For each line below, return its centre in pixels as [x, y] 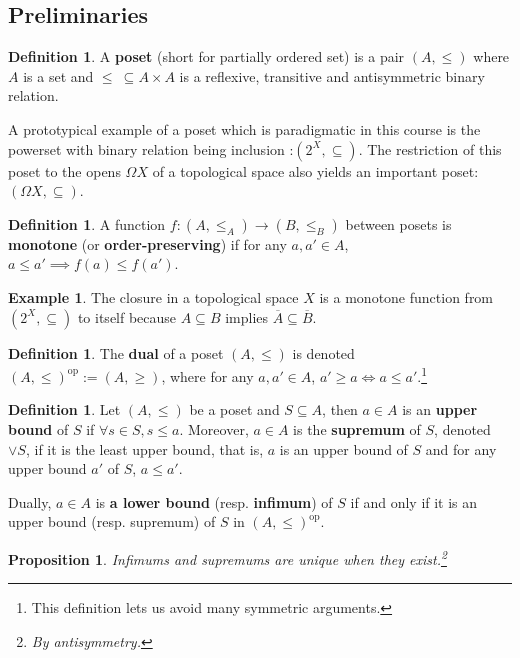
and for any [461, 448]
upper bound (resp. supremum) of [112, 521]
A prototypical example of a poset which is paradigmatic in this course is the [244, 128]
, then [340, 409]
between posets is [398, 223]
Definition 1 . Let [64, 409]
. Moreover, [214, 428]
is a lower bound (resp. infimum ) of [214, 501]
